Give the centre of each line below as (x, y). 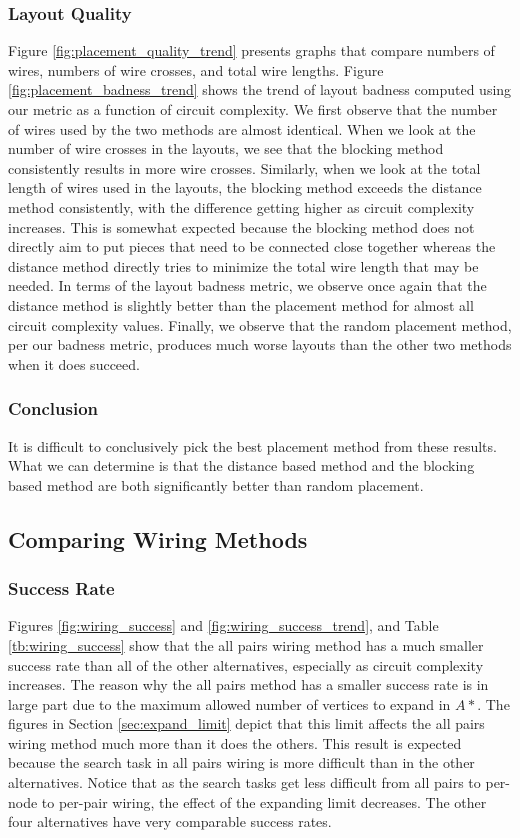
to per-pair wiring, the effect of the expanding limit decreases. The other (264, 801)
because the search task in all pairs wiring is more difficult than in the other (241, 762)
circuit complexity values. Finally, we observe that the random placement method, (260, 324)
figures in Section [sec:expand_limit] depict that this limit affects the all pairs (246, 723)
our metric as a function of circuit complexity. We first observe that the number (253, 109)
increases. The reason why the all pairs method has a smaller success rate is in (248, 684)
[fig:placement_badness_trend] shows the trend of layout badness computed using (260, 89)
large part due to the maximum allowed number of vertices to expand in (229, 703)
